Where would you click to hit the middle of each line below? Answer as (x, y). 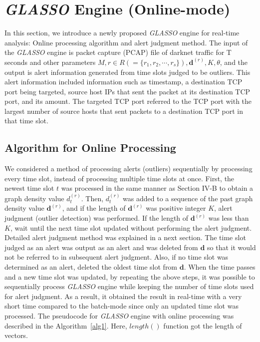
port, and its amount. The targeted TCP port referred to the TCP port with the (128, 101)
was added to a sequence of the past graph (188, 198)
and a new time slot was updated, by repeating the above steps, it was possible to (130, 276)
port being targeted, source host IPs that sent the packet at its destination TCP (128, 91)
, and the (234, 62)
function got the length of (203, 325)
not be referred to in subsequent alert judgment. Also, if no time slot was (117, 257)
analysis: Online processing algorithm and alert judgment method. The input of (126, 42)
